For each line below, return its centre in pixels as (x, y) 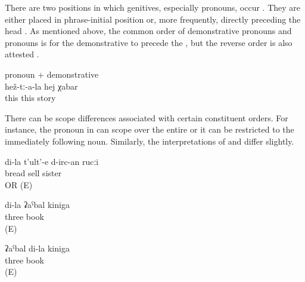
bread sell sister (33, 173)
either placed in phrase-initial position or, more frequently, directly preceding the (153, 19)
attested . (22, 54)
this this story (30, 98)
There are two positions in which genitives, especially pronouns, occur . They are (153, 7)
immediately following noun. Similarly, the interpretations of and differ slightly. (150, 141)
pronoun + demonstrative (52, 74)
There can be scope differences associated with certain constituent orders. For (147, 117)
